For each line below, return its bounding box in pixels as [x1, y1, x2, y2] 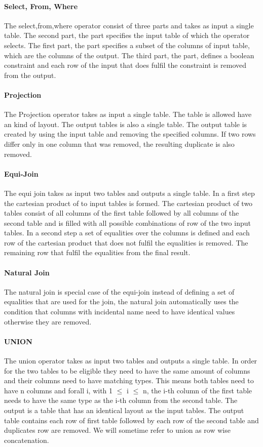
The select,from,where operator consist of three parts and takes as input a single [4, 20, 254, 30]
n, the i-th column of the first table [142, 385, 252, 395]
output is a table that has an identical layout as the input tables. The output [4, 405, 244, 416]
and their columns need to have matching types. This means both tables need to [4, 375, 254, 386]
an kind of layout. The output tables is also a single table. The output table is [4, 118, 247, 129]
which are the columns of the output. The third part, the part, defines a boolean [4, 50, 254, 60]
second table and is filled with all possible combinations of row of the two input [4, 217, 251, 228]
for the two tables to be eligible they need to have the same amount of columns [4, 365, 250, 376]
